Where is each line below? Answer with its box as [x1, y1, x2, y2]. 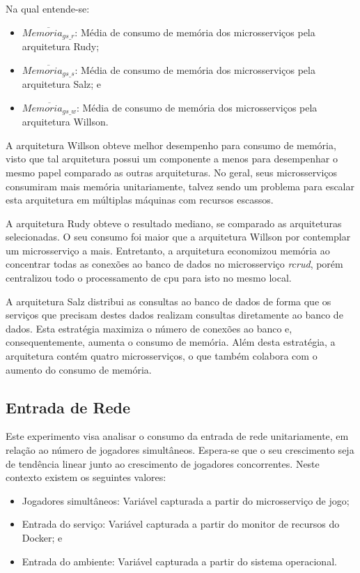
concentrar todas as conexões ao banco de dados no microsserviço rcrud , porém [6, 257, 343, 271]
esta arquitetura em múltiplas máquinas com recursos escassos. [6, 192, 274, 207]
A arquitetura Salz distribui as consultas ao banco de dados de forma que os [6, 293, 331, 308]
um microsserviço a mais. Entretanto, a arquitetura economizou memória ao [6, 243, 330, 257]
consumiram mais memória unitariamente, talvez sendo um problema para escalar [6, 178, 355, 193]
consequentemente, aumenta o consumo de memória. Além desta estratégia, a [6, 335, 336, 349]
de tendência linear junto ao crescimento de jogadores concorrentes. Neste [6, 456, 320, 471]
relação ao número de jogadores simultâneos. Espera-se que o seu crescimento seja [6, 443, 354, 457]
